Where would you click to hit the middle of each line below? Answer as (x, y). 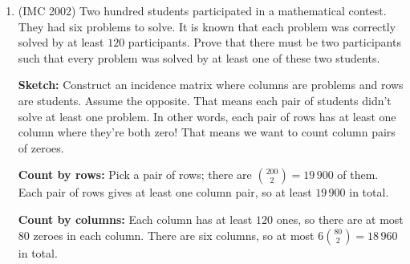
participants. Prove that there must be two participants (264, 42)
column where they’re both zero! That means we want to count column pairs (207, 132)
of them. (358, 175)
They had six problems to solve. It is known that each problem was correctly (207, 26)
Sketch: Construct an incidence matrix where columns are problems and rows (211, 85)
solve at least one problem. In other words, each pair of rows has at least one (207, 116)
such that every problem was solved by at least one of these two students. (199, 57)
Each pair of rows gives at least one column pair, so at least (165, 192)
